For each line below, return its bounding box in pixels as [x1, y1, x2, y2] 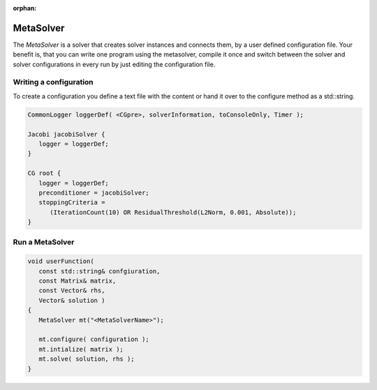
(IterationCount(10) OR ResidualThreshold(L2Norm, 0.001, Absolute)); [50, 208, 297, 216]
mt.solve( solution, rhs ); [38, 355, 135, 363]
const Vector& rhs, [38, 287, 105, 294]
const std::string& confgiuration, [38, 267, 161, 275]
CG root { [27, 170, 61, 177]
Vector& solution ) [38, 297, 105, 304]
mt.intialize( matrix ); [38, 345, 124, 353]
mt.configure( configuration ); [38, 336, 149, 343]
